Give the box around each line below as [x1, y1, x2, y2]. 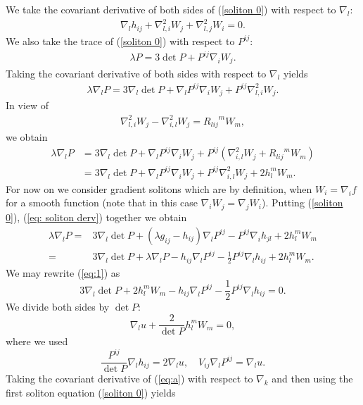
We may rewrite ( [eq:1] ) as [6, 265, 120, 280]
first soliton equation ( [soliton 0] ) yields [6, 385, 176, 399]
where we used [6, 334, 68, 349]
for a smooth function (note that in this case [6, 195, 198, 210]
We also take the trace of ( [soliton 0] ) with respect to [6, 33, 235, 48]
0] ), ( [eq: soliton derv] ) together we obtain [6, 210, 187, 225]
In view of [6, 98, 49, 113]
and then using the [272, 371, 353, 386]
